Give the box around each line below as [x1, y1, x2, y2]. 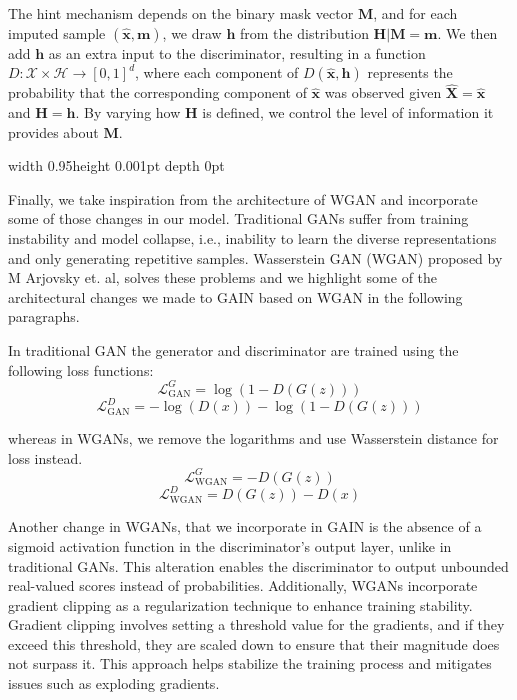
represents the [367, 62, 453, 83]
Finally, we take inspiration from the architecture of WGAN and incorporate [8, 188, 478, 209]
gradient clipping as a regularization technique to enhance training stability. [8, 594, 473, 615]
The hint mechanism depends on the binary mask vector [8, 3, 354, 23]
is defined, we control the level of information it [202, 102, 494, 122]
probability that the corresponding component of [8, 82, 307, 103]
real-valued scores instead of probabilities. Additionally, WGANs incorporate [8, 575, 478, 596]
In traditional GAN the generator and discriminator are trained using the [8, 339, 459, 360]
